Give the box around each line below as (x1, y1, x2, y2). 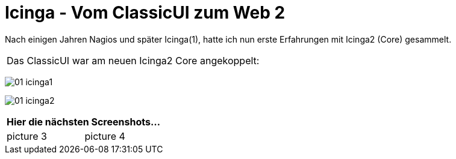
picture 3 (7, 130, 47, 142)
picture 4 (84, 130, 125, 142)
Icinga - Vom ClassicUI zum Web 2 (5, 2, 286, 23)
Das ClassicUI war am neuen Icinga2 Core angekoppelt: (7, 54, 260, 67)
